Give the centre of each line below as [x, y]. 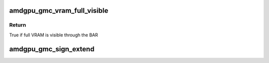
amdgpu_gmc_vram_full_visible [59, 11]
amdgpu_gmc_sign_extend [52, 49]
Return [18, 25]
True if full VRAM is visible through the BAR [54, 35]
